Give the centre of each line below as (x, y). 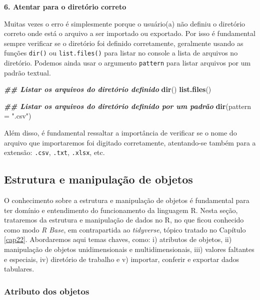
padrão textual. (27, 72)
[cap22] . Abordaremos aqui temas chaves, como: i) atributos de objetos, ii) (118, 239)
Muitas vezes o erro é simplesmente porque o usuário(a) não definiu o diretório (125, 23)
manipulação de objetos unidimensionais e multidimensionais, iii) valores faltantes (129, 249)
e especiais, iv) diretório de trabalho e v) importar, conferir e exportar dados (121, 259)
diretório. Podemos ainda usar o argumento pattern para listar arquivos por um (127, 63)
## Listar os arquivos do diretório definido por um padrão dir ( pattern (128, 106)
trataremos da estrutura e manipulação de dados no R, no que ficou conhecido (124, 220)
